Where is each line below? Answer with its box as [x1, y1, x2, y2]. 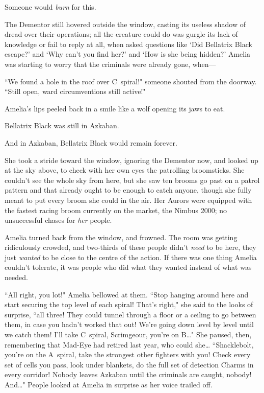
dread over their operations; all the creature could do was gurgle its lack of [5, 29, 238, 39]
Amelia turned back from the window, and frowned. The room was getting [5, 232, 237, 242]
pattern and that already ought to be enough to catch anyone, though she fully [5, 184, 252, 195]
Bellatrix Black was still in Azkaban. [5, 120, 119, 131]
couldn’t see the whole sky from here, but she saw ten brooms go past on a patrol [5, 174, 260, 185]
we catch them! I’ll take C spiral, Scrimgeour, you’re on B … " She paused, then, [5, 329, 252, 340]
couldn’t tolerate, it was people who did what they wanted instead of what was [5, 262, 252, 272]
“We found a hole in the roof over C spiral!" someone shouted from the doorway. [5, 76, 257, 86]
